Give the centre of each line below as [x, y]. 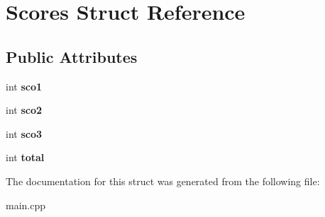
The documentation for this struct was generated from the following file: [163, 181]
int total [25, 157]
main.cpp [26, 205]
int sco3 [24, 133]
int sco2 [24, 110]
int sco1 [24, 86]
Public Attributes [72, 56]
